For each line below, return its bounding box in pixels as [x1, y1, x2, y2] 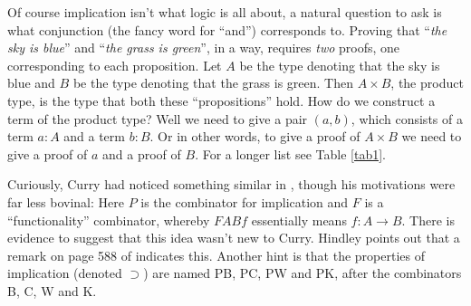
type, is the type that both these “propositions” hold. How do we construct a [7, 91, 436, 110]
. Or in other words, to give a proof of [149, 127, 360, 146]
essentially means [251, 210, 347, 229]
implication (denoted [7, 263, 122, 282]
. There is [401, 210, 455, 229]
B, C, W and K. [7, 281, 97, 300]
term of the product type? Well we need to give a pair [7, 109, 308, 128]
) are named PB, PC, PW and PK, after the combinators [143, 263, 462, 282]
